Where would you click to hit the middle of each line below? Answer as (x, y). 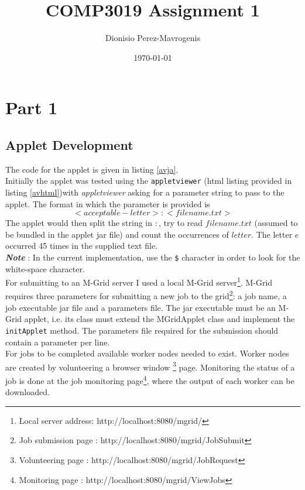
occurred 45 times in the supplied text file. (82, 246)
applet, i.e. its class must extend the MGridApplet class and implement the (160, 319)
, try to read (181, 223)
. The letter (272, 234)
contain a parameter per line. (58, 342)
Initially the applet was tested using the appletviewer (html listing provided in (149, 181)
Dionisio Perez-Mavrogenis (152, 38)
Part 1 (32, 107)
